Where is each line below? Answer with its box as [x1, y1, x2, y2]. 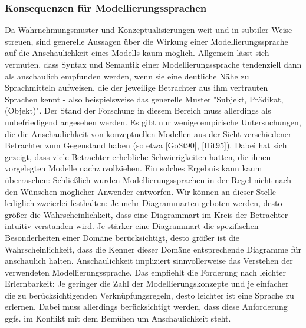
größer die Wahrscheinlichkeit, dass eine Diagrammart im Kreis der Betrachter [5, 208, 288, 220]
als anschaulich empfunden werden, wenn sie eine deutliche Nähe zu [5, 69, 249, 82]
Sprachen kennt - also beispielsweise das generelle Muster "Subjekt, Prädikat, [5, 92, 284, 105]
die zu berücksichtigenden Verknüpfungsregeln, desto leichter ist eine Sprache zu [5, 289, 294, 301]
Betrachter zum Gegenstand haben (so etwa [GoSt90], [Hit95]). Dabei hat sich [5, 139, 287, 151]
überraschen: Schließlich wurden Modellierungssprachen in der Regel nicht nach [5, 173, 292, 185]
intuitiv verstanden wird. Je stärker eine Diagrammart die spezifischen [5, 220, 259, 232]
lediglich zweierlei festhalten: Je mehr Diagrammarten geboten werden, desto [5, 197, 282, 209]
